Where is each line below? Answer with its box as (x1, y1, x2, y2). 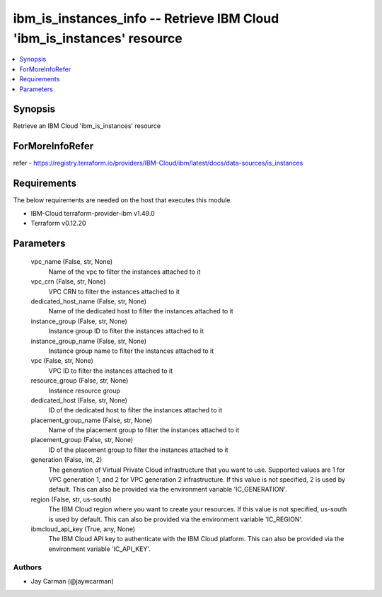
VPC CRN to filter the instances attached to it (48, 287, 180, 296)
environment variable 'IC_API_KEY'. (48, 545, 151, 553)
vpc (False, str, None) (30, 357, 93, 365)
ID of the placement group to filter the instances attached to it (48, 446, 228, 454)
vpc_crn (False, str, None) (30, 277, 106, 286)
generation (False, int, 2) (30, 456, 103, 464)
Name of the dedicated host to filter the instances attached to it (48, 307, 233, 315)
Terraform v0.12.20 (30, 219, 86, 228)
